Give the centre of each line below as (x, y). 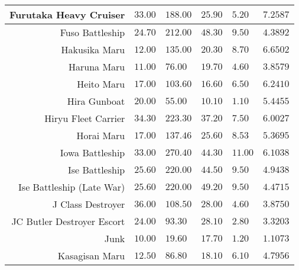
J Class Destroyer (89, 204)
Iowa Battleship (92, 152)
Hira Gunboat (96, 101)
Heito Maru (101, 84)
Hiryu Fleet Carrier (85, 118)
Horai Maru (101, 135)
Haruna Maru (97, 67)
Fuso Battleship (92, 32)
